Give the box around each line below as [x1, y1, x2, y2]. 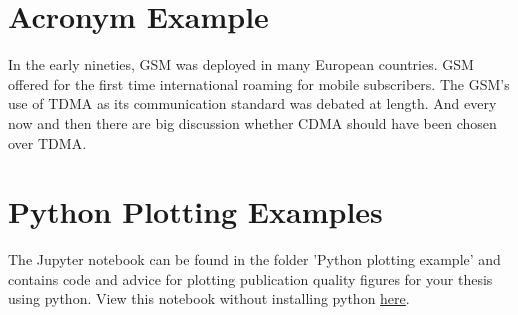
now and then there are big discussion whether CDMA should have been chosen [8, 112, 497, 133]
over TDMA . [8, 132, 87, 153]
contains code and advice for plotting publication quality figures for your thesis [8, 268, 493, 289]
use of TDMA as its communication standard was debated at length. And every [8, 93, 497, 114]
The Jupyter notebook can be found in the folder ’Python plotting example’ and [8, 249, 501, 270]
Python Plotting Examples [8, 191, 383, 232]
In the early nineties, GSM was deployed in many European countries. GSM [8, 54, 474, 75]
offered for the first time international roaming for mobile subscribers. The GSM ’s [8, 73, 510, 94]
